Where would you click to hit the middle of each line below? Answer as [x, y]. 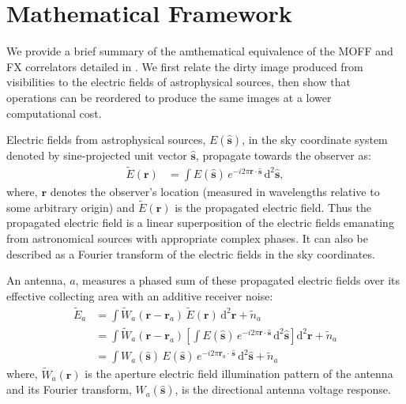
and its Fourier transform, [69, 389]
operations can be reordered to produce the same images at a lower [169, 97]
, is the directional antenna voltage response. [283, 389]
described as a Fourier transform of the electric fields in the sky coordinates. [191, 253]
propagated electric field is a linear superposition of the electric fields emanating [200, 223]
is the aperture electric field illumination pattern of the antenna [239, 374]
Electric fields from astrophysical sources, [106, 140]
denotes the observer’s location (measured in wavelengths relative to [215, 191]
